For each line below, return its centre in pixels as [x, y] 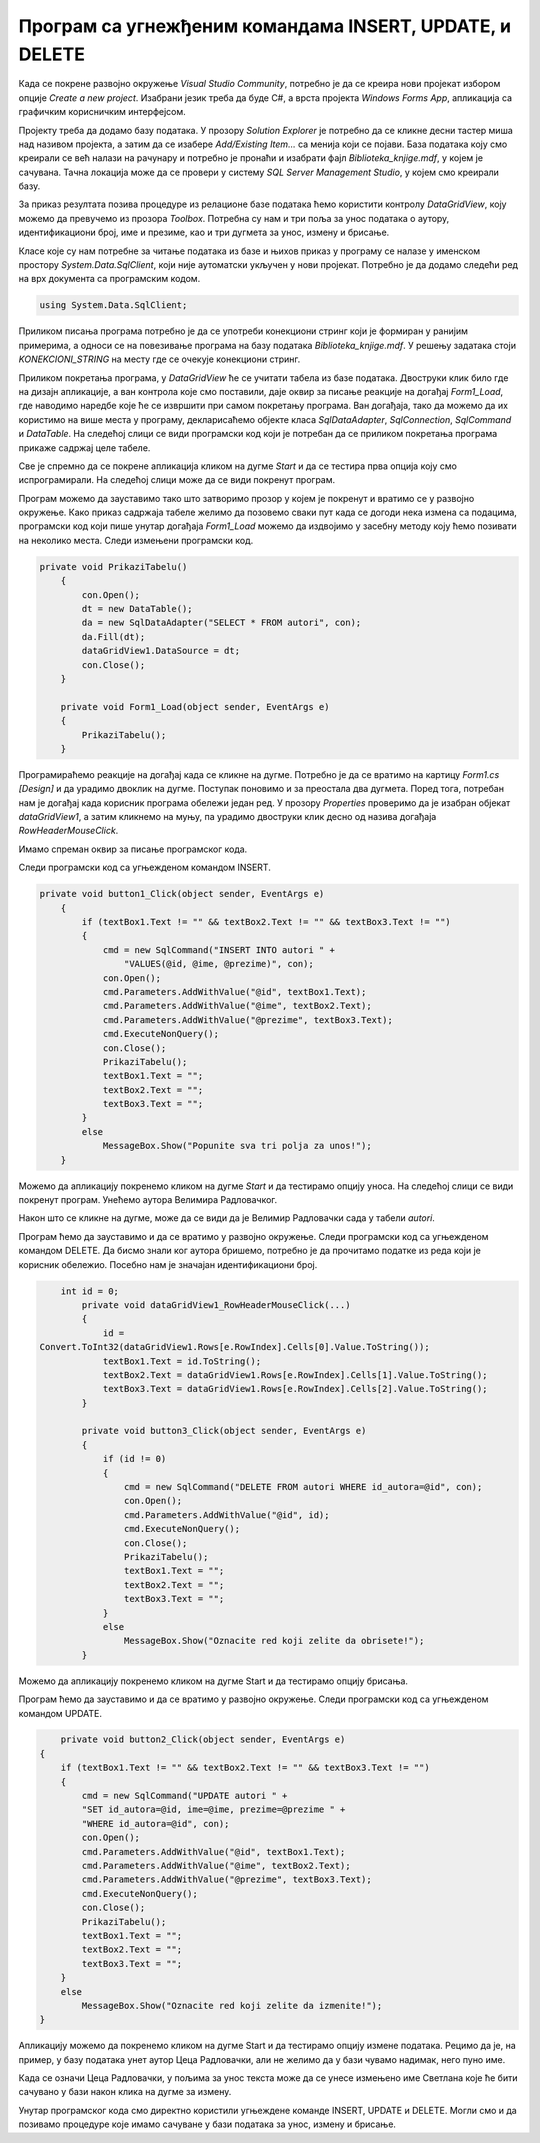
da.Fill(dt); [113, 636]
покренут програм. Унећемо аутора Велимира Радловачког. [148, 1200]
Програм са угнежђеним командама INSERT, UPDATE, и [265, 26]
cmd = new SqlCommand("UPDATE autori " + [184, 1796]
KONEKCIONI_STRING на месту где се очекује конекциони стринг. [159, 359]
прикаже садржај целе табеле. [84, 447]
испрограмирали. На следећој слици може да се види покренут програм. [177, 480]
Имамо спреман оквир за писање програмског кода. [133, 849]
